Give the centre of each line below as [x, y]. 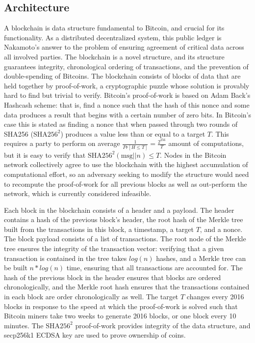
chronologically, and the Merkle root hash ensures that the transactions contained [127, 287]
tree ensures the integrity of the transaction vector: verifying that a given [114, 248]
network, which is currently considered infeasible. [78, 193]
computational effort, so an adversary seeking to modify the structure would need [127, 174]
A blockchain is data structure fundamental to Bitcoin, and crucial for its [114, 28]
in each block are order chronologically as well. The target [91, 297]
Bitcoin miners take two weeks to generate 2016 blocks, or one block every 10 [120, 316]
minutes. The [24, 325]
